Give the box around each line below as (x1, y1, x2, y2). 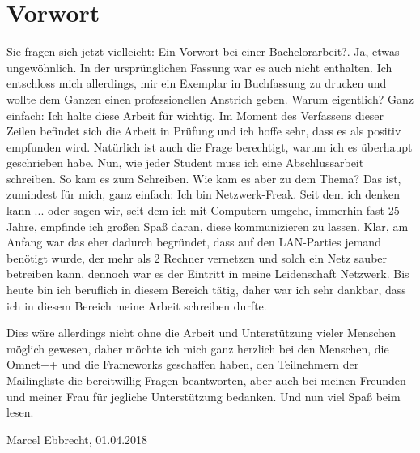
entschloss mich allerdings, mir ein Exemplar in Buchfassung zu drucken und (6, 75, 387, 92)
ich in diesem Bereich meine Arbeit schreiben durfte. (6, 297, 267, 314)
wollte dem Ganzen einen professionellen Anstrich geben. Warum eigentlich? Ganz (6, 90, 414, 107)
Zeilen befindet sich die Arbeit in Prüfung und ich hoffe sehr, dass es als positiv (6, 122, 401, 139)
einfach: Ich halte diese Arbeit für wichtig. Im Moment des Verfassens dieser (6, 106, 384, 123)
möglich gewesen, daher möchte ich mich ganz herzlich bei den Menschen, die (6, 340, 389, 357)
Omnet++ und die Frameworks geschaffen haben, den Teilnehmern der (6, 356, 359, 373)
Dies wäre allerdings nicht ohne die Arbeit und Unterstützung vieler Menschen (6, 324, 396, 341)
